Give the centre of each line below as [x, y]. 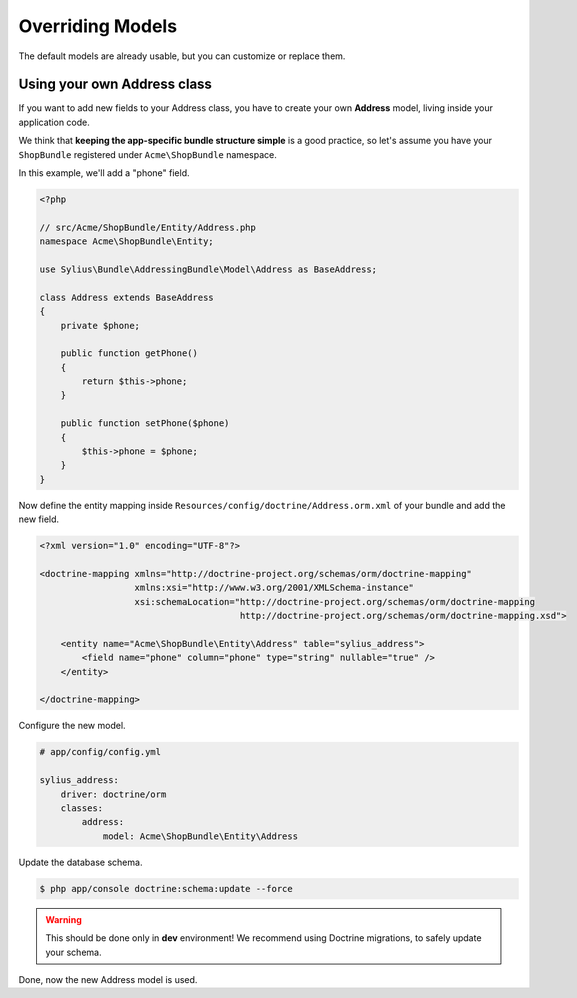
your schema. [73, 952]
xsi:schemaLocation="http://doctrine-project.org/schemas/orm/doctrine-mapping [334, 601]
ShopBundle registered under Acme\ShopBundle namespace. [147, 154]
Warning [63, 919]
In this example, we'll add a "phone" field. [104, 173]
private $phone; [100, 325]
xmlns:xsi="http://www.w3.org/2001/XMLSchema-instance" [274, 588]
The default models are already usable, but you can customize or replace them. [182, 56]
